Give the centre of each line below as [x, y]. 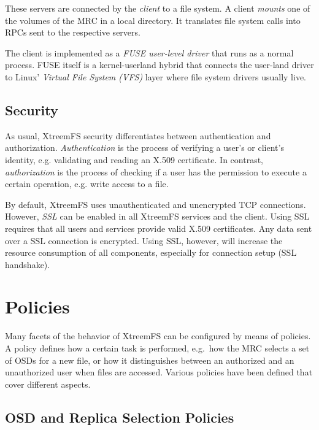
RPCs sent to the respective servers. [73, 32]
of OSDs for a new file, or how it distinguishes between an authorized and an [150, 360]
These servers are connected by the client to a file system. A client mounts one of [158, 8]
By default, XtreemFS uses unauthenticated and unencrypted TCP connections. [156, 204]
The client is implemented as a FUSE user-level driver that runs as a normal [149, 52]
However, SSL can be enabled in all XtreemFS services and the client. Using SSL [157, 216]
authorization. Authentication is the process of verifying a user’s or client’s [144, 148]
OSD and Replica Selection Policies [120, 417]
